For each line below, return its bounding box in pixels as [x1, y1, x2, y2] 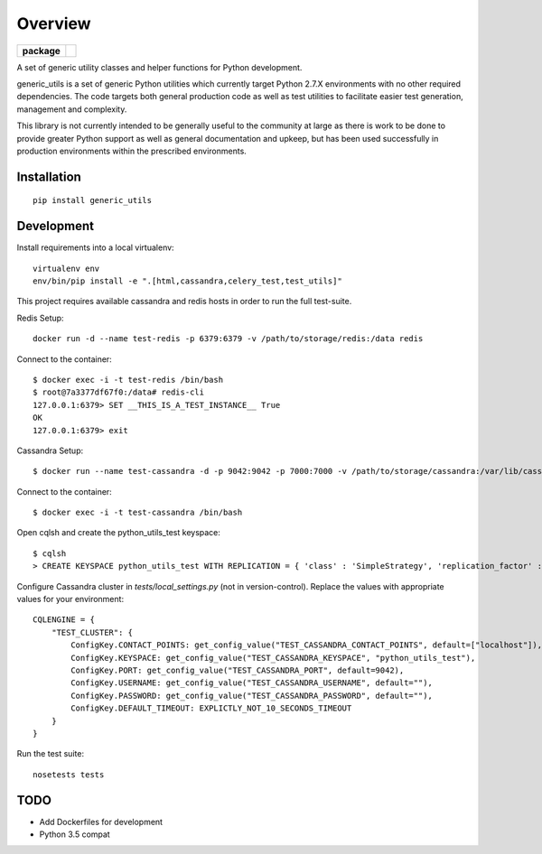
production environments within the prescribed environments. [16, 145, 248, 156]
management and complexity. [16, 104, 127, 115]
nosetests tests [33, 769, 105, 780]
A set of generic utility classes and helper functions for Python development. [16, 61, 303, 72]
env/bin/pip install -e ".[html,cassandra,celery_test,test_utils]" [33, 275, 342, 286]
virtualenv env [33, 263, 100, 274]
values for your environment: [16, 594, 125, 605]
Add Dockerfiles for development [39, 816, 163, 827]
